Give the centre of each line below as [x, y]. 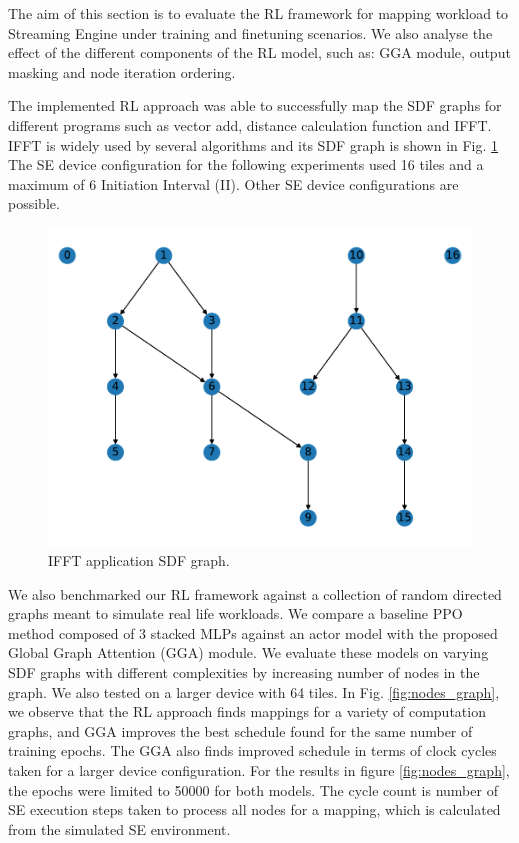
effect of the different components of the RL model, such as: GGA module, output [259, 52]
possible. [34, 203]
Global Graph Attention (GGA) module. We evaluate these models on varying [248, 652]
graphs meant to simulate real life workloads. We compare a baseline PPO [235, 613]
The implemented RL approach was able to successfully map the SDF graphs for [255, 105]
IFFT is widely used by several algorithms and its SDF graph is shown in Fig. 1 [253, 144]
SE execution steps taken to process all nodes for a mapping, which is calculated [254, 809]
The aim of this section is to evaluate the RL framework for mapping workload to [258, 13]
